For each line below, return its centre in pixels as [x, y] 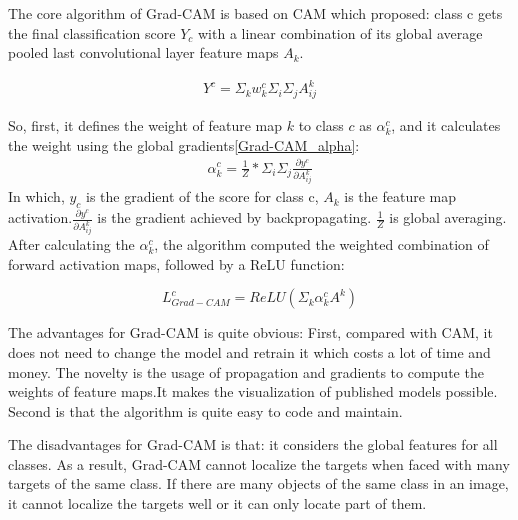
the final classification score [92, 32]
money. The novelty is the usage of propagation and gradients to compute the [246, 371]
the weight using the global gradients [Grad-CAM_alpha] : [184, 144]
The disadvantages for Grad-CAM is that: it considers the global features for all [253, 444]
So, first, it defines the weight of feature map [145, 125]
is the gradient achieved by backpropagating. [234, 217]
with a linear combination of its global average [340, 32]
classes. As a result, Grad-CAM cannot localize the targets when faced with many [259, 463]
